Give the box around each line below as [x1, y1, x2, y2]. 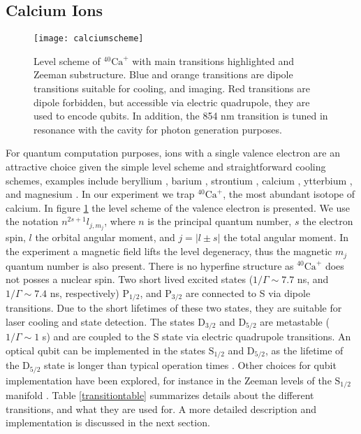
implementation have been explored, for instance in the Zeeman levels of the [6, 372, 332, 387]
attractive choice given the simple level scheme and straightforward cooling [6, 159, 326, 174]
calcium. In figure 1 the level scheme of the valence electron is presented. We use [6, 200, 351, 215]
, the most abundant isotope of [223, 187, 355, 201]
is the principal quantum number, [147, 214, 292, 229]
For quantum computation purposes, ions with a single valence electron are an [6, 145, 340, 160]
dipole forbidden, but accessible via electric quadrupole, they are [34, 94, 310, 109]
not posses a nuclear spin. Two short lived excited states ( [6, 272, 253, 287]
